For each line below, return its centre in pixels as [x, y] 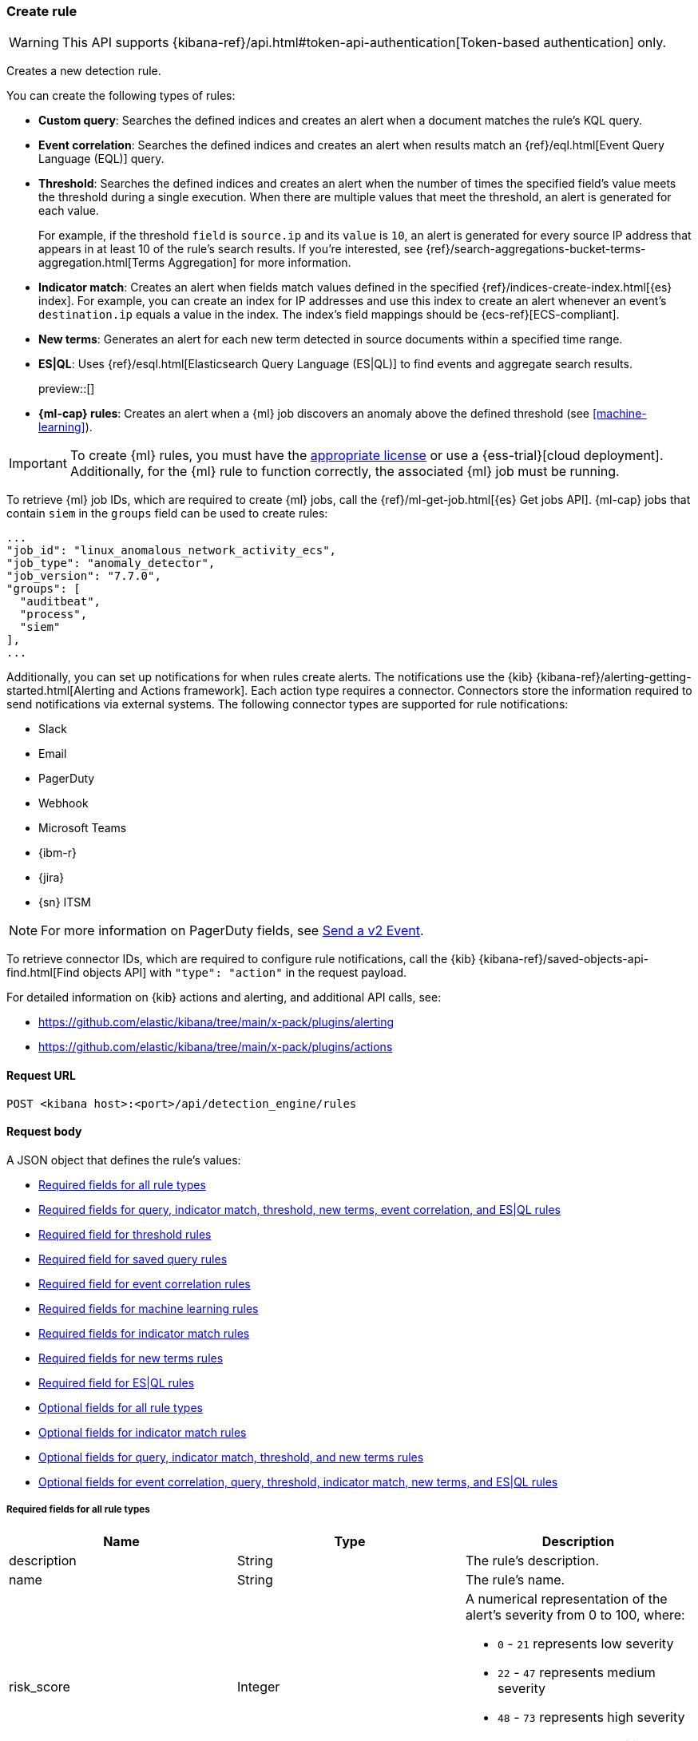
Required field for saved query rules [133, 1259]
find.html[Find [43, 973]
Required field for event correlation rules [145, 1283]
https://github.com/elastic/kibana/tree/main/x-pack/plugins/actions [216, 1047]
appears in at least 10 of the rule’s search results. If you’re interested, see [231, 249]
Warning [34, 43]
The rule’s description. [532, 1560]
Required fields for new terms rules [131, 1358]
